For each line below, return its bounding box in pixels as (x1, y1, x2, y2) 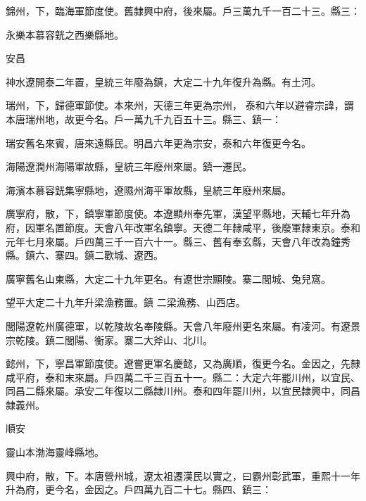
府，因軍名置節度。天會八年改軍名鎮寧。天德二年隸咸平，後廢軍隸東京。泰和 (6, 220, 360, 234)
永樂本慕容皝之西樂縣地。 (6, 27, 124, 42)
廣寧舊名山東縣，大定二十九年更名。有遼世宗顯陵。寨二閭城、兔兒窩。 (6, 271, 331, 286)
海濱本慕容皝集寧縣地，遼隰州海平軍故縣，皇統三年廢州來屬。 (6, 182, 291, 197)
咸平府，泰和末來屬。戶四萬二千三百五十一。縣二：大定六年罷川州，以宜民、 (6, 369, 360, 384)
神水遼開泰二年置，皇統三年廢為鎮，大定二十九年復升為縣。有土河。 (6, 74, 321, 89)
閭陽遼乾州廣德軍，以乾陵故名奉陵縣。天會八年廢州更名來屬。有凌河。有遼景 (6, 318, 360, 333)
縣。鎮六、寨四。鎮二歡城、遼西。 (6, 248, 163, 262)
